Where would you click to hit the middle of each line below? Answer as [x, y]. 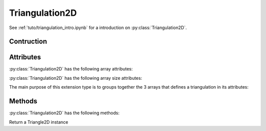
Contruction [28, 42]
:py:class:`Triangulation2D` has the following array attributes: [71, 69]
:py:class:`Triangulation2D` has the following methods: [64, 113]
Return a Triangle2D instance [39, 122]
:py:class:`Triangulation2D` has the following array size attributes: [76, 78]
